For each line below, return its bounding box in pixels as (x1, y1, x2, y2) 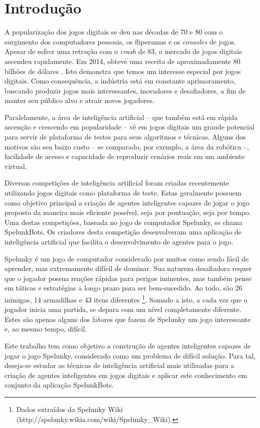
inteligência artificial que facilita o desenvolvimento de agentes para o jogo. (4, 236, 234, 246)
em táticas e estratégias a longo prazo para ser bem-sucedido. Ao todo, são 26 (4, 282, 243, 293)
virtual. (4, 160, 27, 171)
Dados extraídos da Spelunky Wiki (16, 403, 123, 414)
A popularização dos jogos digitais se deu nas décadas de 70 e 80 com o (4, 26, 223, 37)
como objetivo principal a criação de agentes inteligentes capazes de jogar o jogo (4, 197, 250, 207)
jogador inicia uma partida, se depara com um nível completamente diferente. (4, 304, 242, 314)
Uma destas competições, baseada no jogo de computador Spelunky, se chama (4, 216, 243, 227)
